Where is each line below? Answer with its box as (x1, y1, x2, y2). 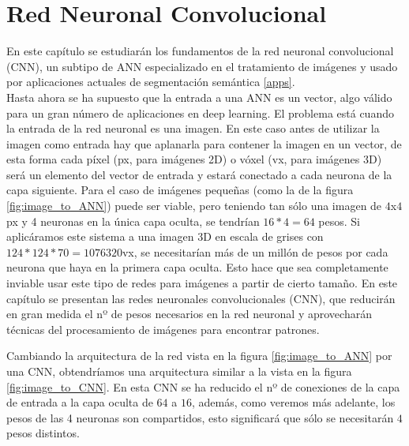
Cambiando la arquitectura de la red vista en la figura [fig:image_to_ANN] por (6, 347, 392, 364)
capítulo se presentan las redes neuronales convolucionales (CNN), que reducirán (6, 290, 396, 306)
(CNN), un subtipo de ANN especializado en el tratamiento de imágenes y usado (6, 58, 398, 74)
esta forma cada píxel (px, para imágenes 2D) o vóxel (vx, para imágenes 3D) (6, 151, 382, 167)
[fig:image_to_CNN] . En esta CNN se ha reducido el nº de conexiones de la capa (6, 378, 400, 395)
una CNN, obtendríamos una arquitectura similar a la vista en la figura (6, 363, 352, 379)
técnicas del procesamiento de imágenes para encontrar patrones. (6, 320, 320, 337)
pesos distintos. (6, 425, 80, 441)
